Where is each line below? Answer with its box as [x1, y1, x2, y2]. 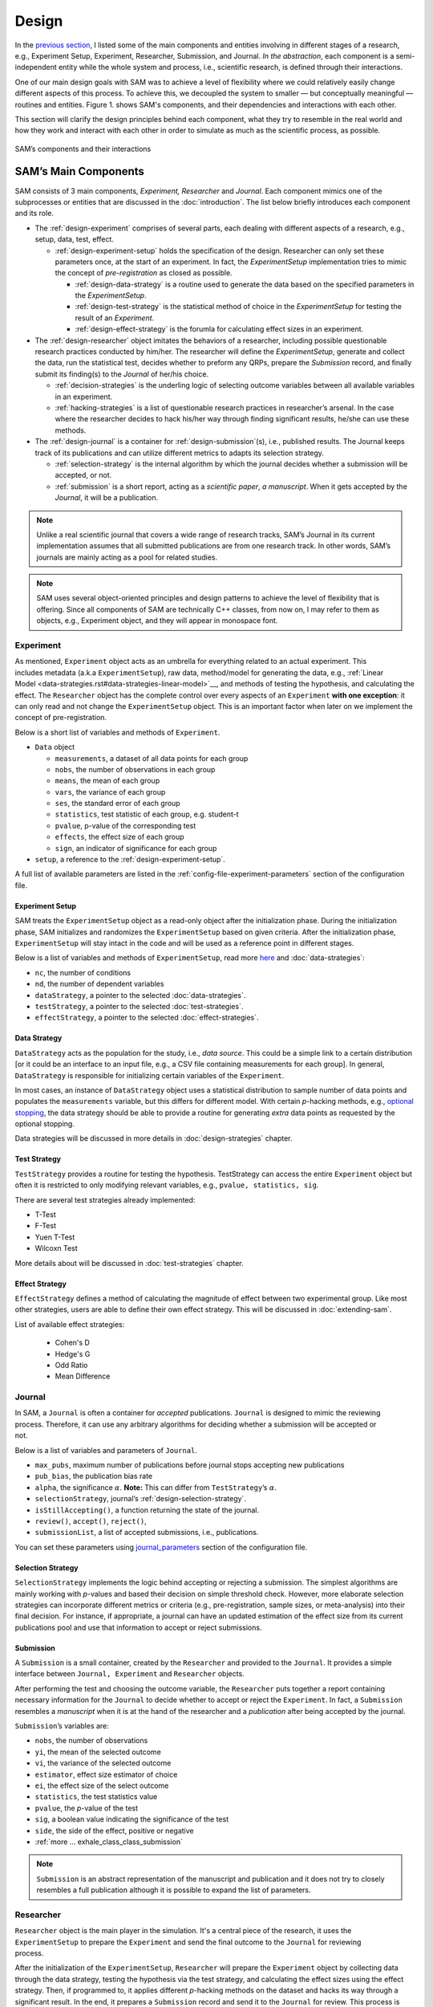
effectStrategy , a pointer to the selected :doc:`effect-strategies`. [34, 1012, 259, 1023]
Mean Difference [55, 1371, 111, 1381]
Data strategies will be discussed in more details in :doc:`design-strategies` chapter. [14, 1134, 293, 1143]
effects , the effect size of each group [55, 832, 184, 842]
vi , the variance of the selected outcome [34, 1758, 172, 1768]
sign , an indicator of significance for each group [55, 843, 217, 853]
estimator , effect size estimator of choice [34, 1769, 178, 1779]
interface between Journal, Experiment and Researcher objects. [14, 1669, 245, 1679]
